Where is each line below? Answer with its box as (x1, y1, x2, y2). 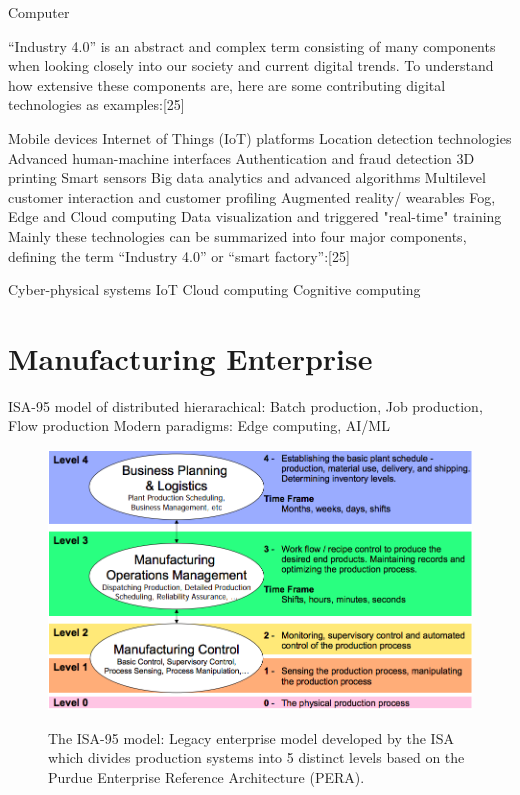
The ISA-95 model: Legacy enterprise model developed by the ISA (48, 727, 454, 748)
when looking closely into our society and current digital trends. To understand (8, 55, 494, 76)
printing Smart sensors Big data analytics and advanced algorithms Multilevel (8, 167, 486, 188)
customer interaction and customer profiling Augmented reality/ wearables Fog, (8, 186, 496, 207)
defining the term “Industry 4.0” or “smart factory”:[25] (8, 245, 350, 266)
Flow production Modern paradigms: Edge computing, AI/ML (8, 415, 390, 436)
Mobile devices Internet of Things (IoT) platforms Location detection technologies (8, 127, 512, 148)
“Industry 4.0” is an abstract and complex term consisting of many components (8, 35, 496, 56)
